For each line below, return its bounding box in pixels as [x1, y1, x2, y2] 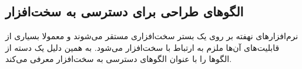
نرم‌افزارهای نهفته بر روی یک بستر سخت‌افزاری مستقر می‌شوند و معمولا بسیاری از [5, 30, 298, 42]
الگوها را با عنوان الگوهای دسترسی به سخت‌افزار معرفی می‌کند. [5, 53, 232, 65]
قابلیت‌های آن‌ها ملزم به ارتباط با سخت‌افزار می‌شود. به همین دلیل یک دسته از [5, 41, 280, 53]
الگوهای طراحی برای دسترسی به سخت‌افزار [5, 2, 244, 20]
